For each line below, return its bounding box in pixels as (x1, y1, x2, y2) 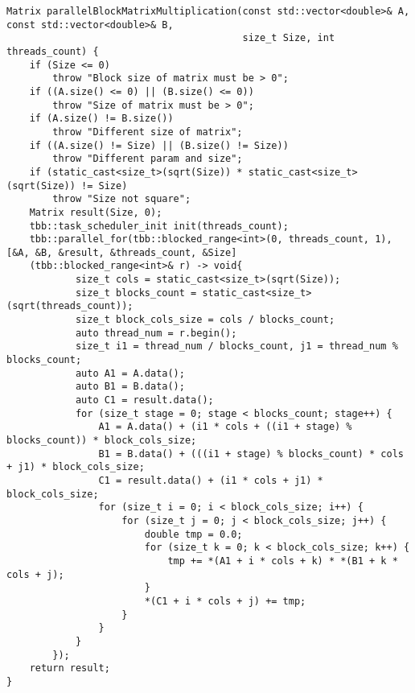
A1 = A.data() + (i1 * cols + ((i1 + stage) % (98, 421, 352, 433)
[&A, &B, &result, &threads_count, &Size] (6, 246, 237, 258)
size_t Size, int (242, 32, 335, 44)
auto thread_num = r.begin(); (75, 327, 237, 339)
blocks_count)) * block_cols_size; (6, 435, 197, 446)
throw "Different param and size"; (52, 153, 243, 165)
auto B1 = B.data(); (75, 381, 185, 393)
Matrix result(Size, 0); (29, 206, 162, 218)
